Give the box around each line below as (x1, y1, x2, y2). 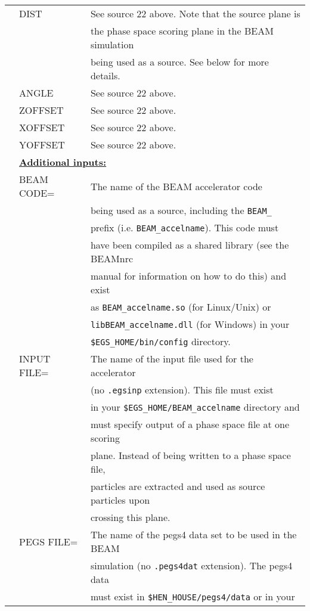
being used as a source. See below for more (90, 55, 269, 69)
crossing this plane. (90, 510, 170, 524)
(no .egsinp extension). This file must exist (90, 383, 274, 396)
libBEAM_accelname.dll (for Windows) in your (90, 317, 290, 331)
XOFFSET (19, 120, 65, 134)
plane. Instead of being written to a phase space (90, 448, 291, 462)
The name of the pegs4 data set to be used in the (90, 528, 297, 541)
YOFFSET (19, 138, 65, 151)
